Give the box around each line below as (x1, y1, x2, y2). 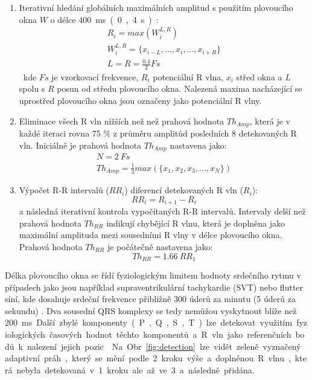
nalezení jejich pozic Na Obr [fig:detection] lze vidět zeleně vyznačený (27, 340, 301, 352)
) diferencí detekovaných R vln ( (124, 184, 243, 196)
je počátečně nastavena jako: (107, 240, 213, 253)
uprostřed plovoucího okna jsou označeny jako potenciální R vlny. (19, 94, 262, 107)
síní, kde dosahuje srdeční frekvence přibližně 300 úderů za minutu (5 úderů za (5, 292, 296, 305)
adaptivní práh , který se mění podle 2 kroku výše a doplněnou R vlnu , (5, 352, 291, 364)
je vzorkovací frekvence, (51, 70, 139, 83)
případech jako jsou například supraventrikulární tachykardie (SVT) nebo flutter (5, 280, 304, 293)
